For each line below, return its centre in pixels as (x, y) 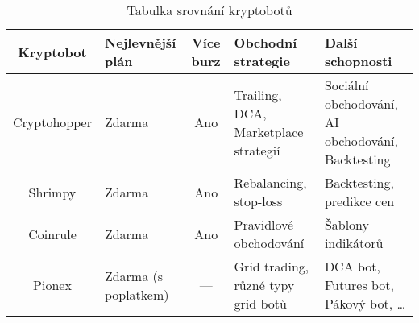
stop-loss (258, 201)
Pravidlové (264, 224)
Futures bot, (359, 285)
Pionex (52, 285)
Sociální (346, 85)
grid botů (260, 303)
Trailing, (258, 94)
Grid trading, (272, 266)
